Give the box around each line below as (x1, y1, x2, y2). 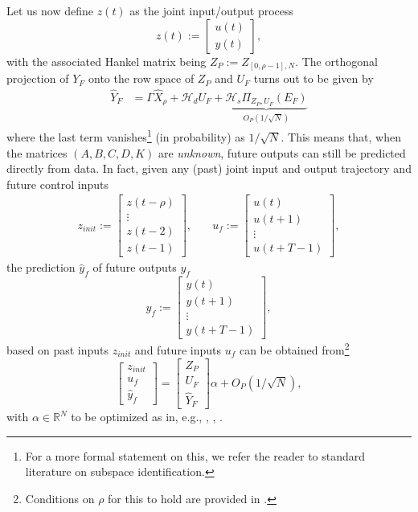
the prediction (6, 259, 76, 276)
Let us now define (6, 2, 93, 18)
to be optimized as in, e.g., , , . (71, 408, 223, 425)
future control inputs (6, 175, 109, 192)
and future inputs (134, 342, 221, 358)
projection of (6, 70, 69, 87)
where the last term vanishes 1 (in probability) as (6, 126, 245, 145)
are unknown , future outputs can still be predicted (158, 144, 406, 161)
